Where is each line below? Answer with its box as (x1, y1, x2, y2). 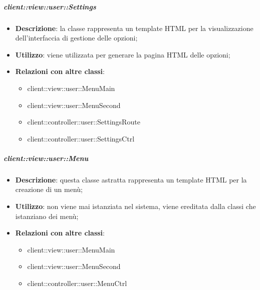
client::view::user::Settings (4, 1, 96, 11)
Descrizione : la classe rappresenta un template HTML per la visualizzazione (15, 22, 253, 33)
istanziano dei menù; (15, 210, 79, 221)
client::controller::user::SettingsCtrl (27, 133, 135, 143)
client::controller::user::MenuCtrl (27, 278, 127, 288)
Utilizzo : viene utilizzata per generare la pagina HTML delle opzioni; (15, 49, 230, 59)
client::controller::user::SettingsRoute (27, 116, 140, 127)
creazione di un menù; (15, 184, 83, 194)
